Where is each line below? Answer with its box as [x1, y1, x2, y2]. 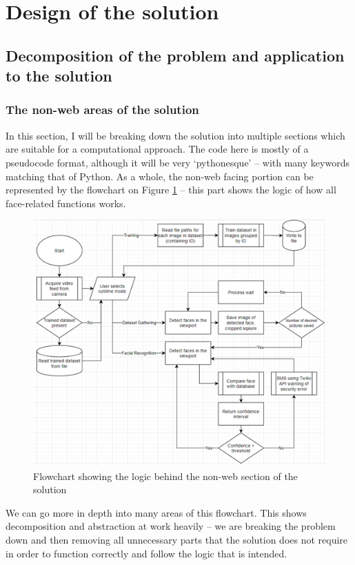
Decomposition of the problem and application [6, 44, 345, 66]
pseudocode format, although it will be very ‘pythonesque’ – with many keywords [6, 155, 349, 169]
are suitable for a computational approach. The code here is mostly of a [6, 142, 309, 156]
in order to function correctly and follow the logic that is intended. [6, 546, 287, 560]
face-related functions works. [6, 195, 126, 210]
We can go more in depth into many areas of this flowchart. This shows [6, 505, 307, 519]
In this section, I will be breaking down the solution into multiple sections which [6, 128, 345, 142]
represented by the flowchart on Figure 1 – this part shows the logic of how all [6, 182, 336, 197]
